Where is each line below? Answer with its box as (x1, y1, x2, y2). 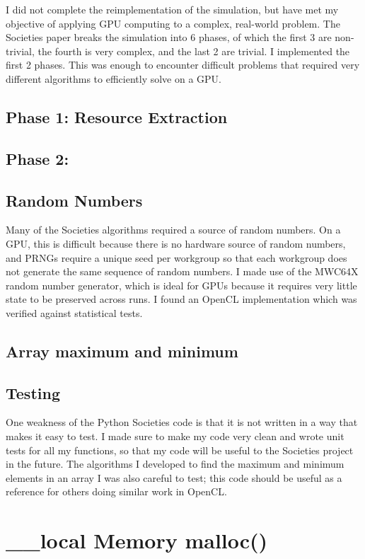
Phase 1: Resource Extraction (6, 105, 228, 127)
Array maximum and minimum (6, 340, 238, 362)
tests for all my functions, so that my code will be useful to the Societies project (6, 442, 354, 457)
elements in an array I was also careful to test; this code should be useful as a (6, 470, 342, 485)
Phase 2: (6, 147, 69, 169)
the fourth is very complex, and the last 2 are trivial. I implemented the (37, 43, 350, 58)
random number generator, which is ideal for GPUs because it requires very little (6, 277, 357, 292)
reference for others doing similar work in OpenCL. (6, 484, 227, 499)
